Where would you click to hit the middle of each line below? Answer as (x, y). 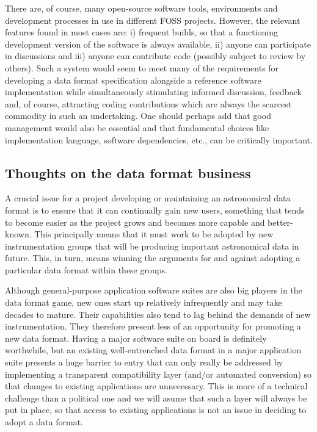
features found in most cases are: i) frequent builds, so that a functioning (142, 32)
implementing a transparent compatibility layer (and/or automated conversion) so (158, 374)
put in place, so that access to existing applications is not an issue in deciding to (156, 410)
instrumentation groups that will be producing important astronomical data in (152, 246)
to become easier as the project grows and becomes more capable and (135, 222)
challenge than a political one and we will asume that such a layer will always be (156, 398)
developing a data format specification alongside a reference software (133, 80)
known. (18, 234)
